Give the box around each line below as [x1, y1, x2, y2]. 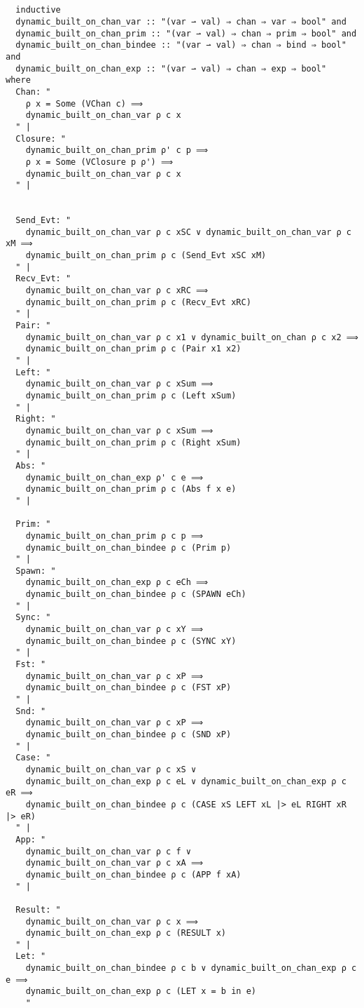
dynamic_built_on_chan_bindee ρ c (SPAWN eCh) [25, 589, 246, 600]
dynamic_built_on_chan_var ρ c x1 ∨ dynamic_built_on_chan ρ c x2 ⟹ [25, 332, 358, 342]
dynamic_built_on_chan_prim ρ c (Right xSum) [25, 437, 241, 448]
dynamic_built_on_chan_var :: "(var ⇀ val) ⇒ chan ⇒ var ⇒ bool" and [15, 16, 346, 27]
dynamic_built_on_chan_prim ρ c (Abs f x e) [25, 484, 237, 495]
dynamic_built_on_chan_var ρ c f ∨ [25, 846, 191, 856]
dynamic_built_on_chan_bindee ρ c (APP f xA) [25, 869, 241, 880]
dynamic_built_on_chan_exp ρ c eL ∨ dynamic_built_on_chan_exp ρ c [25, 776, 346, 786]
